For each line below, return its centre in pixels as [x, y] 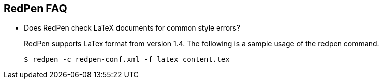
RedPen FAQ [35, 8]
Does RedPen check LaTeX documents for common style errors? [132, 28]
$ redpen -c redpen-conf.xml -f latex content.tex [127, 59]
